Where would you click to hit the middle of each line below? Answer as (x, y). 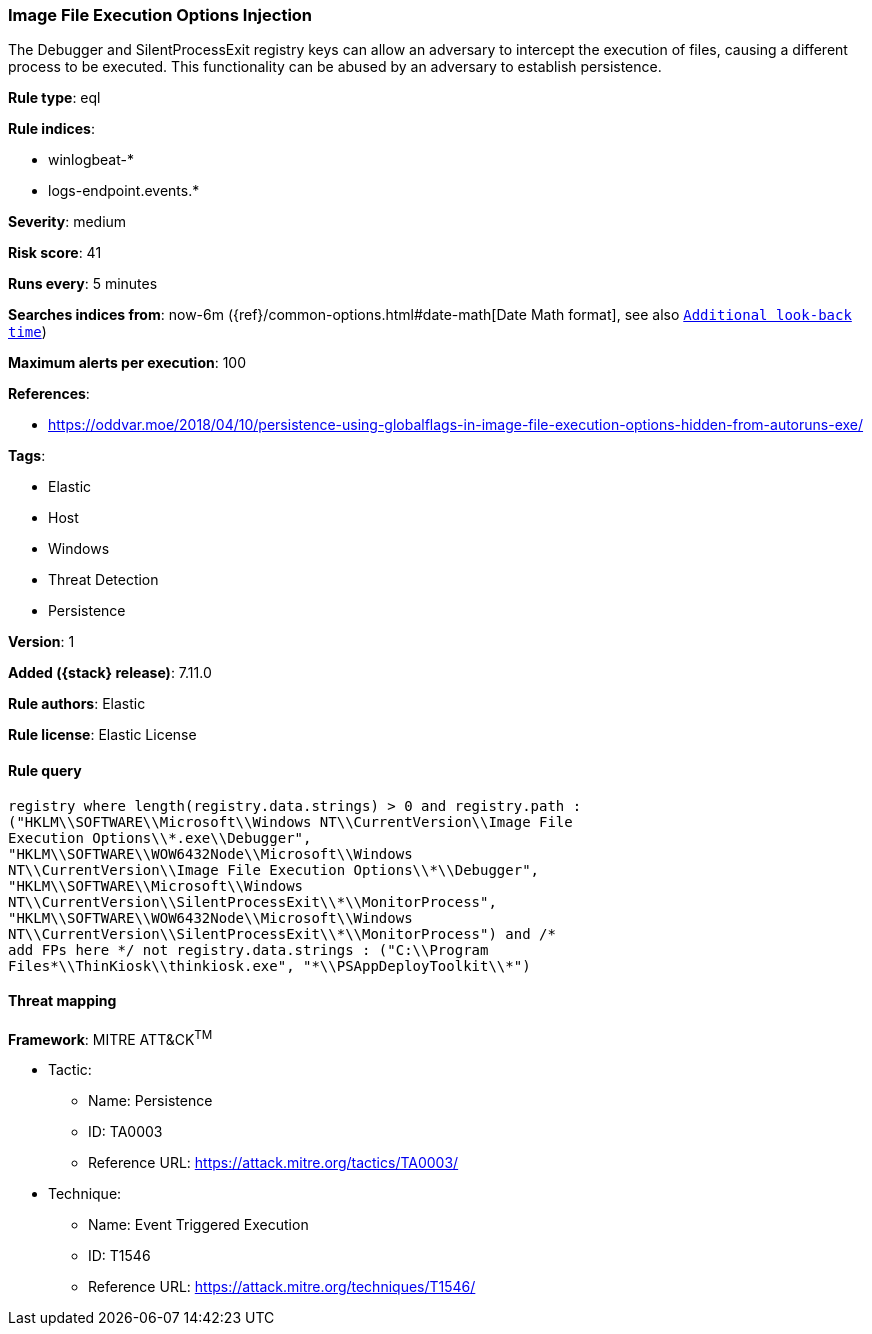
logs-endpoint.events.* (124, 191)
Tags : (27, 456)
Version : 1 (41, 642)
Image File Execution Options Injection (160, 15)
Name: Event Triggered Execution (198, 1225)
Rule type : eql (54, 98)
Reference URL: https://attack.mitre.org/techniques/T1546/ (282, 1287)
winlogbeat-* (91, 160)
